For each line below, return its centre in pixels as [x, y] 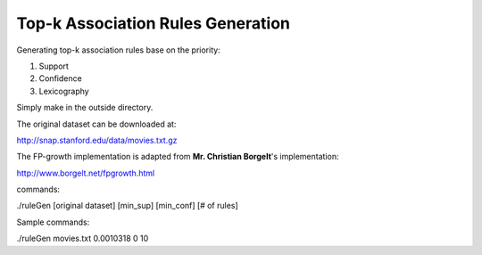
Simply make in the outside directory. [85, 108]
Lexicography [64, 91]
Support [54, 66]
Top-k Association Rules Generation [153, 23]
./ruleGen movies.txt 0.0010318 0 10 [83, 239]
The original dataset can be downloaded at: [96, 124]
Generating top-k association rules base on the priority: [118, 50]
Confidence [60, 78]
